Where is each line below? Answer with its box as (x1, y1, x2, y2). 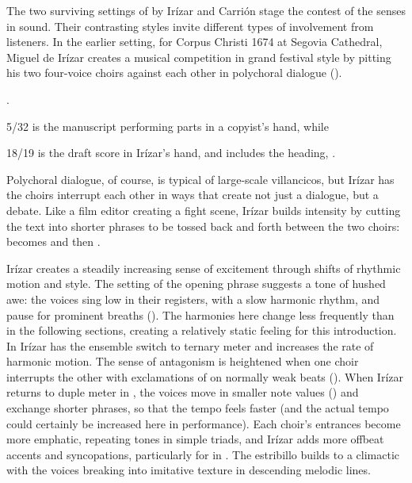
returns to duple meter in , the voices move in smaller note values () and (6, 384, 359, 401)
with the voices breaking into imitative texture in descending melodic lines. (6, 462, 371, 478)
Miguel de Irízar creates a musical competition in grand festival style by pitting (6, 48, 391, 65)
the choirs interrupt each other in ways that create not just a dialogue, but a (6, 186, 379, 203)
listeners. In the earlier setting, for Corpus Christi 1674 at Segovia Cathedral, (6, 33, 383, 50)
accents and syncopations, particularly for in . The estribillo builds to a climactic (6, 446, 400, 462)
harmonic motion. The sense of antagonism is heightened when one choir (6, 353, 359, 370)
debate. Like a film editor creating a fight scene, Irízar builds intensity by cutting (6, 201, 401, 218)
